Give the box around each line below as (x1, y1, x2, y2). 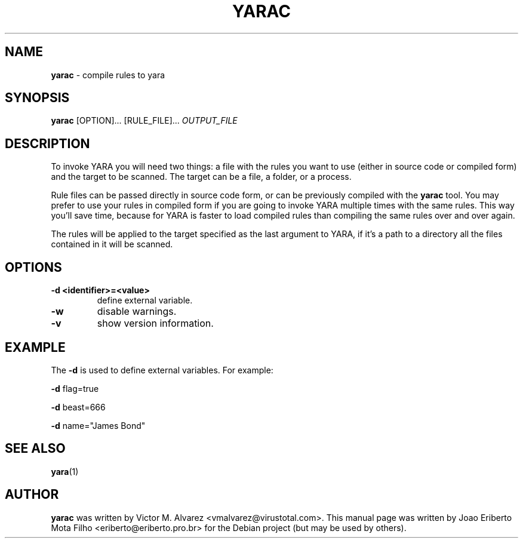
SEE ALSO (5, 441, 66, 456)
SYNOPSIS (5, 90, 70, 106)
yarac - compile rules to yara (51, 69, 165, 80)
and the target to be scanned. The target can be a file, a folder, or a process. (51, 171, 352, 182)
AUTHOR (5, 487, 59, 502)
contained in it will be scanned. (51, 239, 173, 250)
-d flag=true (51, 383, 99, 394)
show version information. (97, 317, 214, 330)
